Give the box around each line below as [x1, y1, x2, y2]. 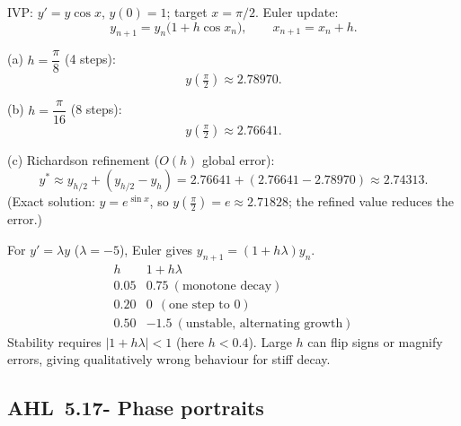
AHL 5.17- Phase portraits [7, 394, 264, 422]
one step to [169, 298, 230, 311]
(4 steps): [64, 49, 116, 68]
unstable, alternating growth [185, 317, 343, 330]
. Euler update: [254, 3, 339, 21]
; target [166, 3, 208, 21]
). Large [248, 332, 292, 351]
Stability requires [7, 332, 102, 351]
